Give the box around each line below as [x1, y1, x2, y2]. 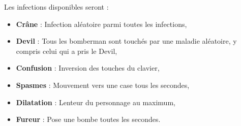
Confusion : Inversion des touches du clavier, [16, 62, 160, 73]
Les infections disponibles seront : [4, 2, 109, 12]
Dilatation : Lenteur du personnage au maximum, [16, 97, 175, 107]
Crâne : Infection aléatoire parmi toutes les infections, [16, 18, 187, 29]
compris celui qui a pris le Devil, [16, 45, 117, 56]
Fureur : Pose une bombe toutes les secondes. [16, 114, 161, 124]
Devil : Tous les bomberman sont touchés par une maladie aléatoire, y [16, 36, 237, 46]
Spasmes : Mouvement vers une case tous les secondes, [16, 79, 190, 90]
